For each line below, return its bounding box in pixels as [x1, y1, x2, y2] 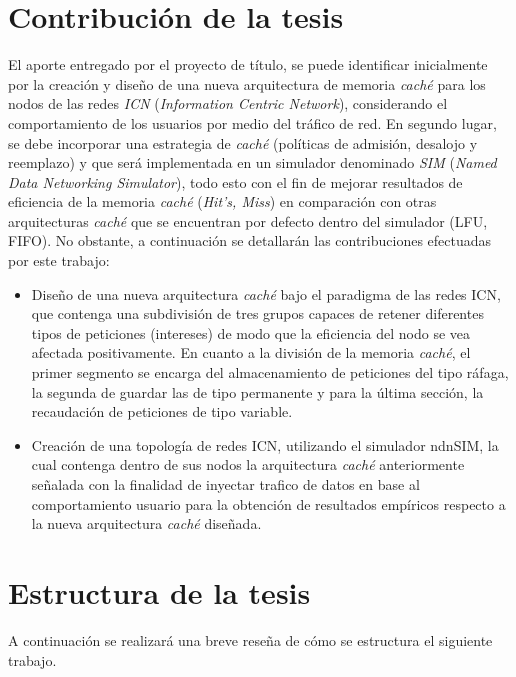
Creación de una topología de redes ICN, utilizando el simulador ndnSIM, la [31, 434, 499, 455]
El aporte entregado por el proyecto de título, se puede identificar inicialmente [8, 54, 488, 75]
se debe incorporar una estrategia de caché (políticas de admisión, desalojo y [8, 132, 478, 153]
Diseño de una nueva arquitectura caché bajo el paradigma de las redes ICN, [31, 283, 501, 304]
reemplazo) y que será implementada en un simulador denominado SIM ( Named [8, 152, 497, 173]
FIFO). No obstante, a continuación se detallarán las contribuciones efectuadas [8, 230, 492, 251]
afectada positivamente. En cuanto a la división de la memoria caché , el [31, 342, 471, 363]
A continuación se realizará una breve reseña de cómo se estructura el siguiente [8, 629, 493, 650]
